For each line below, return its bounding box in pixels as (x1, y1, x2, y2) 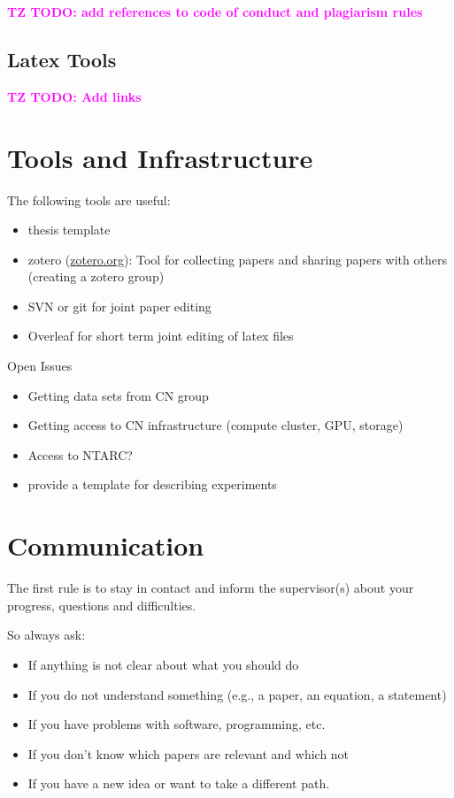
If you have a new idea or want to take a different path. (27, 774, 330, 793)
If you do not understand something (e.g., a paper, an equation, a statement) (27, 685, 447, 703)
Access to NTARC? (27, 445, 133, 464)
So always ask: (7, 625, 86, 644)
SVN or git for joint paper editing (27, 296, 212, 315)
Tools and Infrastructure (7, 139, 313, 175)
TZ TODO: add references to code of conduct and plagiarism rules (7, 3, 423, 20)
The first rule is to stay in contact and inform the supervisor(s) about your (7, 579, 414, 597)
